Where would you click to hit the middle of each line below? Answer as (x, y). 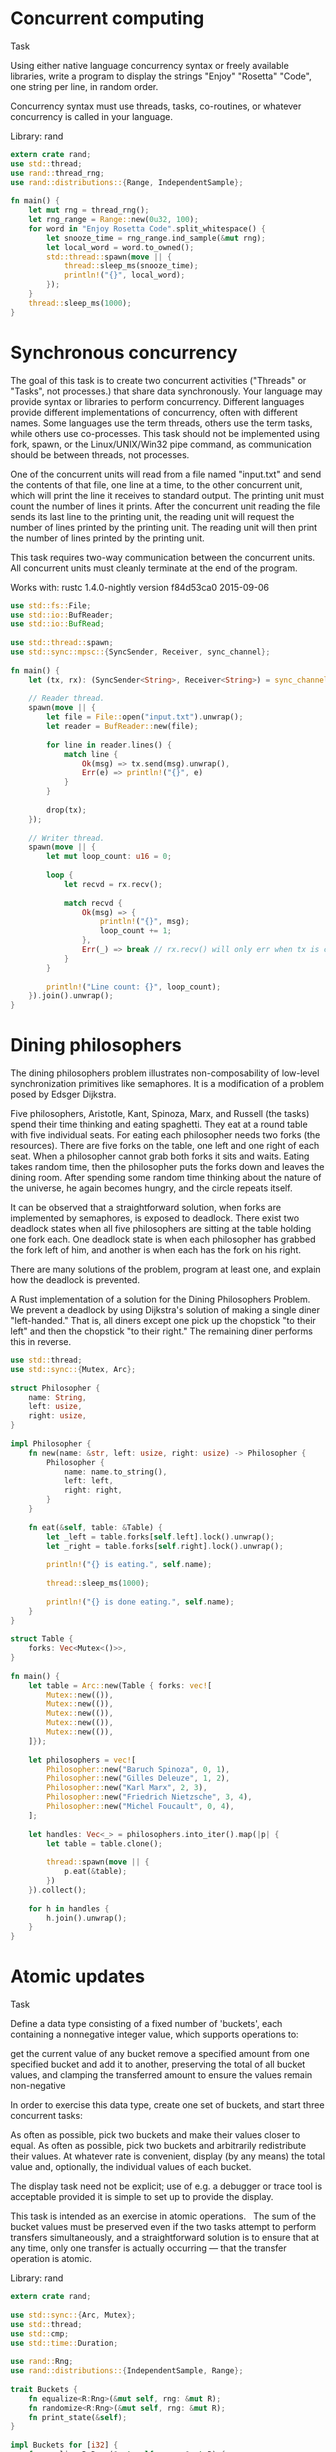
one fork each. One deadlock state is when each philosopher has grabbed (163, 1239)
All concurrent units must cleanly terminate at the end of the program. (154, 568)
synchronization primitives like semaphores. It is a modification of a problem (167, 1084)
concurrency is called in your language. (91, 116)
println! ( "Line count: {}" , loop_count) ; (134, 987)
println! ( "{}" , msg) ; (144, 922)
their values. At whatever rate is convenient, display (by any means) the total (168, 2156)
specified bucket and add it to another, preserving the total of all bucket (158, 2064)
